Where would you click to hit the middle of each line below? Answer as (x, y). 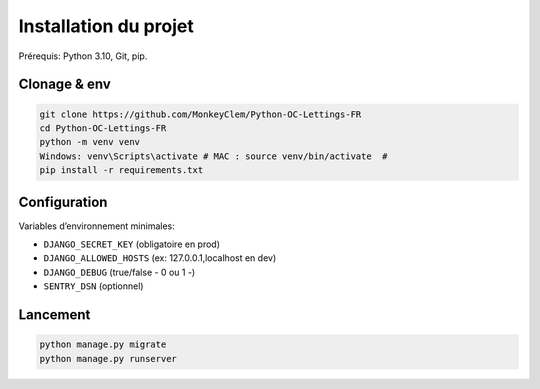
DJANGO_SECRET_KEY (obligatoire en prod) (131, 244)
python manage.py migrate (103, 344)
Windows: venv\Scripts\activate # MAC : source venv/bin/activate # (213, 156)
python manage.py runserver (108, 358)
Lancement (54, 314)
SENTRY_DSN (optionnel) (93, 286)
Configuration (63, 201)
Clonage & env (65, 84)
